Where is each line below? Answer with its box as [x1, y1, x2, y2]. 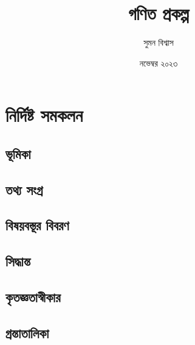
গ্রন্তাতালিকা [5, 323, 49, 342]
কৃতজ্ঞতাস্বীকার [5, 288, 61, 307]
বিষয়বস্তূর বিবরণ [5, 216, 69, 235]
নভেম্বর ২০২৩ [139, 56, 178, 69]
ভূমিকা [5, 144, 31, 163]
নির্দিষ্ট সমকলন [5, 102, 83, 127]
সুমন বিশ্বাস [143, 36, 174, 49]
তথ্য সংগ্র [5, 180, 43, 199]
